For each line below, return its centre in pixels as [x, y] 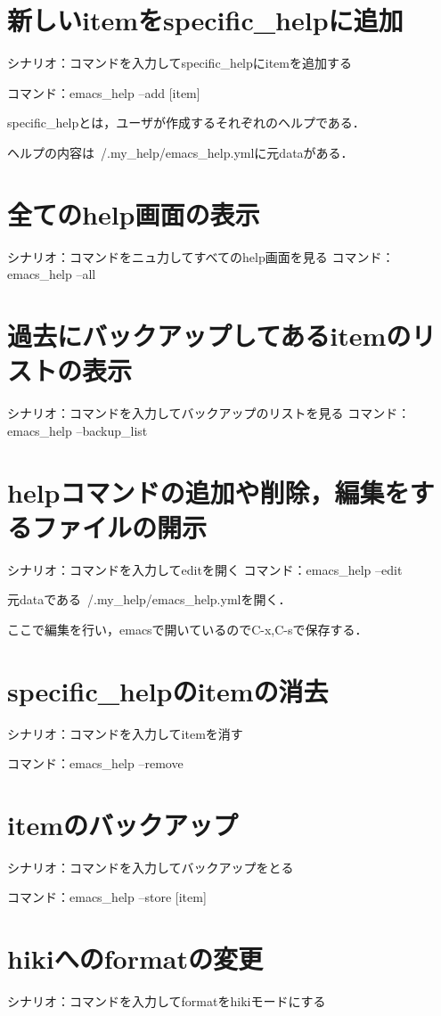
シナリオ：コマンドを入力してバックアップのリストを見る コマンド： [209, 413]
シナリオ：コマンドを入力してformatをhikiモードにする [167, 1001]
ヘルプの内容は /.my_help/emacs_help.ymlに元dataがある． [180, 152]
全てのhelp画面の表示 [134, 213]
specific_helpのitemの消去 [168, 690]
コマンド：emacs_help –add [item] [104, 92]
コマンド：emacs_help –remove [95, 763]
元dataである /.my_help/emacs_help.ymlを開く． [149, 599]
